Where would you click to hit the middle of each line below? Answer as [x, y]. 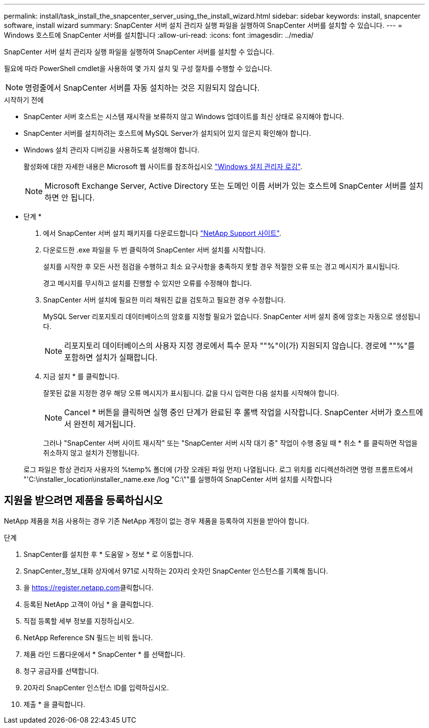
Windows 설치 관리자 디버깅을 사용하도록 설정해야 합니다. [112, 150]
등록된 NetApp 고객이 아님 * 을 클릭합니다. [89, 604]
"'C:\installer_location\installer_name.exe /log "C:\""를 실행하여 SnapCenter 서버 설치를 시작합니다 [178, 479]
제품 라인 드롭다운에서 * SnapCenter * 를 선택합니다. [104, 654]
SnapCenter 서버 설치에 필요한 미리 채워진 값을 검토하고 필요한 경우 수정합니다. [165, 300]
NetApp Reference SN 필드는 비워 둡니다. [88, 637]
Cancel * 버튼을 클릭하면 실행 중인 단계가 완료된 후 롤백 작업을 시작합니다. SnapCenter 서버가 [228, 412]
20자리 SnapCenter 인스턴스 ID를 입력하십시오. [96, 687]
